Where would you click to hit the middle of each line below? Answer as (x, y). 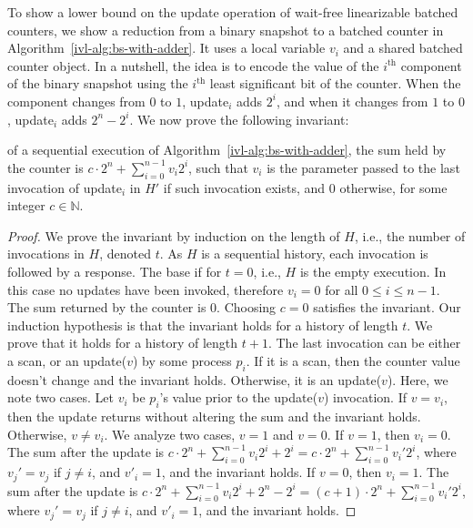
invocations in (46, 254)
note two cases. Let (60, 397)
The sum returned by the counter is (107, 307)
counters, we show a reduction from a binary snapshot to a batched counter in (226, 30)
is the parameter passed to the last (363, 167)
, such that (218, 167)
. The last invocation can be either (364, 343)
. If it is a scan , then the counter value (353, 360)
